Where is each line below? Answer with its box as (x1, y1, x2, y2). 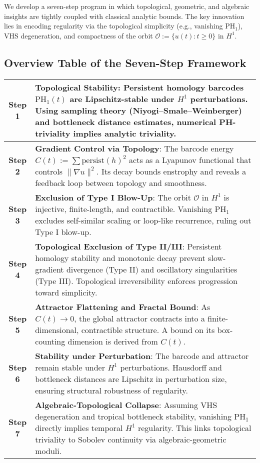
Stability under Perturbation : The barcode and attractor (35, 349, 249, 361)
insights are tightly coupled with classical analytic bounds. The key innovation (4, 10, 244, 21)
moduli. (35, 444, 62, 456)
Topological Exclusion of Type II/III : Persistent (35, 240, 222, 252)
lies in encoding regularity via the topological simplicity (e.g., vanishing (4, 20, 223, 31)
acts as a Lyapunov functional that (129, 153, 251, 165)
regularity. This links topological (137, 421, 251, 433)
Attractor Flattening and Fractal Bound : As (35, 300, 210, 312)
